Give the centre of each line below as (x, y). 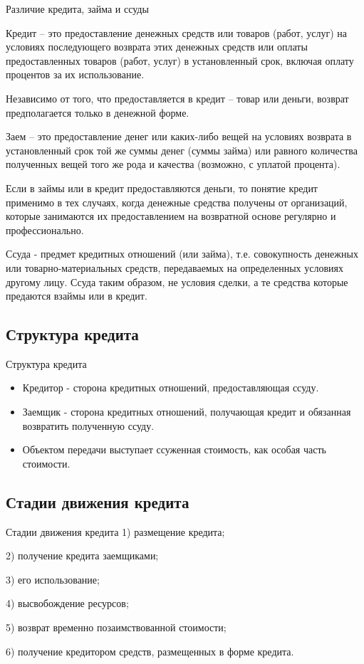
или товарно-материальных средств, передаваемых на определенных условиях (175, 267)
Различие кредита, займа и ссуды (77, 9)
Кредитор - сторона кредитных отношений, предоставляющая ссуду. (171, 388)
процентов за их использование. (75, 74)
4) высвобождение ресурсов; (67, 603)
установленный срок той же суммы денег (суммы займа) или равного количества (182, 150)
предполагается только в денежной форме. (98, 112)
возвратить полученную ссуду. (88, 425)
